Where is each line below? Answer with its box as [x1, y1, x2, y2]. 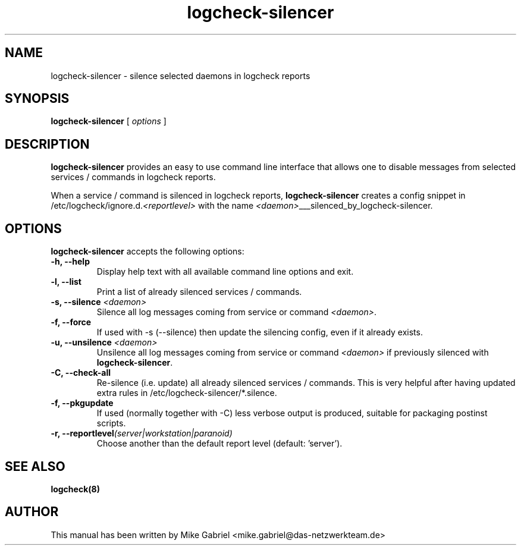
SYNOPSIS [5, 91, 70, 106]
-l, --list [51, 276, 81, 287]
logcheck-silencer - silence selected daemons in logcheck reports [51, 70, 310, 81]
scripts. [96, 418, 126, 429]
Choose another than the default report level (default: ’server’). [96, 438, 343, 449]
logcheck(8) [51, 483, 100, 494]
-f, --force [51, 317, 92, 328]
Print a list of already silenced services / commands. [96, 287, 302, 297]
